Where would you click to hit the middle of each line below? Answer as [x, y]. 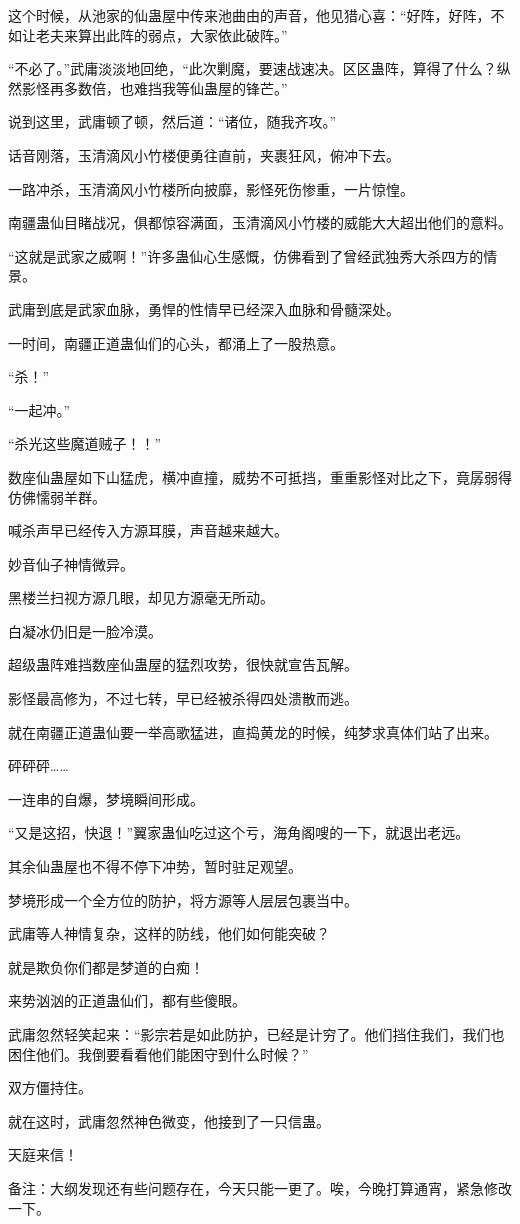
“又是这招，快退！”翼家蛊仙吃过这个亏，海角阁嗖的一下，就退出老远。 [239, 832]
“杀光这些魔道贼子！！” [85, 443]
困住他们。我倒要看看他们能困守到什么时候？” [158, 1053]
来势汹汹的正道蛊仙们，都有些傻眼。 [127, 1000]
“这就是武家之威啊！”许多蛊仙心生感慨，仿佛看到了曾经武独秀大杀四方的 [246, 255]
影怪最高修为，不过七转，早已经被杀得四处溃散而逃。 [183, 698]
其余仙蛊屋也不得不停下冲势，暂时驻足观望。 [155, 866]
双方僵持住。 [50, 1087]
